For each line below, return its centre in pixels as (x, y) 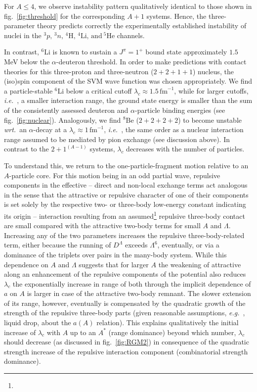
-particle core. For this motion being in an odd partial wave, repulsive (115, 175)
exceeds (136, 245)
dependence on (26, 264)
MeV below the (27, 61)
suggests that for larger (114, 264)
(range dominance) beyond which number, (172, 332)
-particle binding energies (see (180, 110)
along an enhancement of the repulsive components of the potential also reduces (125, 274)
